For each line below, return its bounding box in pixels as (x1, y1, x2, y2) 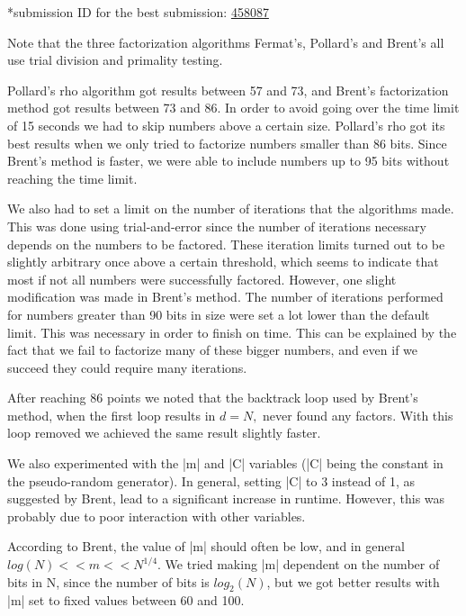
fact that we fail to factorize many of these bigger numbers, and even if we (7, 340, 418, 359)
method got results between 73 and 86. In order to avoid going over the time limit (7, 98, 460, 117)
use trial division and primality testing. (7, 50, 223, 69)
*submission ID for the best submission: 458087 (7, 3, 269, 21)
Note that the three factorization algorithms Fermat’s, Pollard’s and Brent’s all (7, 32, 444, 51)
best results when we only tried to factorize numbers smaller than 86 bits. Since (7, 133, 447, 152)
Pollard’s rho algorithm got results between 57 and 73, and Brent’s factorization (7, 80, 449, 99)
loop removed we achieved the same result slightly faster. (7, 423, 321, 442)
